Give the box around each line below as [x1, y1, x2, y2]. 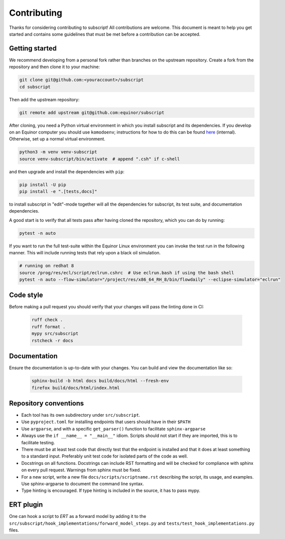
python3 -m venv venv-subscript [19, 149, 98, 155]
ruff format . [31, 324, 66, 329]
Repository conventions [9, 399, 84, 407]
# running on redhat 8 [19, 263, 74, 269]
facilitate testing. [21, 439, 55, 445]
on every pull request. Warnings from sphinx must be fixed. [21, 467, 141, 473]
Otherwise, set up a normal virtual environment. [9, 136, 105, 142]
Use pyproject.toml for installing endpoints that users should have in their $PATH [21, 419, 191, 425]
